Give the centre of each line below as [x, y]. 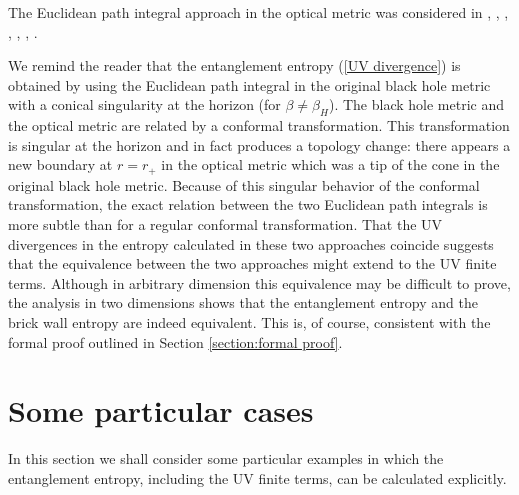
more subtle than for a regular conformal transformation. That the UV [225, 224]
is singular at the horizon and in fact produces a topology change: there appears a [259, 144]
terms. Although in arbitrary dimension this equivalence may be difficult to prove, [259, 282]
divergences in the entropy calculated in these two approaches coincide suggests [251, 243]
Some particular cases [161, 410]
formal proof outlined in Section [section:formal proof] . [175, 341]
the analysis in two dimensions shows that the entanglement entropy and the [243, 302]
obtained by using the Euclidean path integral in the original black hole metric [249, 84]
